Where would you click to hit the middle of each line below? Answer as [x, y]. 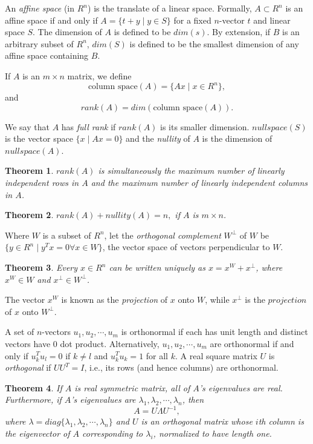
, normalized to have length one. [212, 433]
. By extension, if [239, 32]
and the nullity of [158, 138]
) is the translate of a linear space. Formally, [170, 8]
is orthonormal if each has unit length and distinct [215, 332]
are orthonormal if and [252, 343]
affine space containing [47, 55]
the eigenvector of [37, 433]
